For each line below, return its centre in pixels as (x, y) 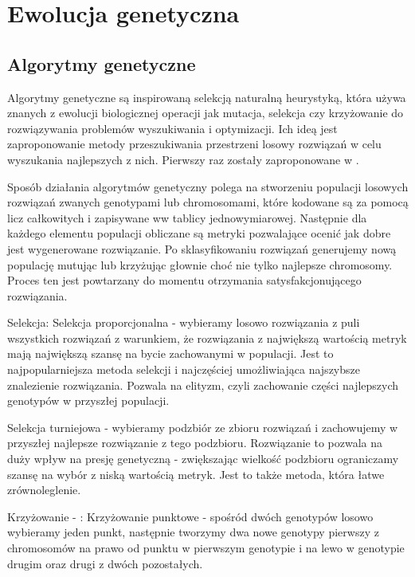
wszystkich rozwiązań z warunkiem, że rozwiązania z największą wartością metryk (207, 338)
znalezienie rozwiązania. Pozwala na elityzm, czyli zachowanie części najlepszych (203, 385)
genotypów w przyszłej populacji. (88, 400)
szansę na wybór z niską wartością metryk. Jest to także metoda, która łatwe (196, 474)
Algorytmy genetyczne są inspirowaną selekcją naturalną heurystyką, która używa (207, 97)
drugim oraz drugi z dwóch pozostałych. (105, 563)
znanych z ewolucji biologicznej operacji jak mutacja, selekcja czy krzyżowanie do (206, 113)
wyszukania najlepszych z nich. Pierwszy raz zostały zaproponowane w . (183, 159)
